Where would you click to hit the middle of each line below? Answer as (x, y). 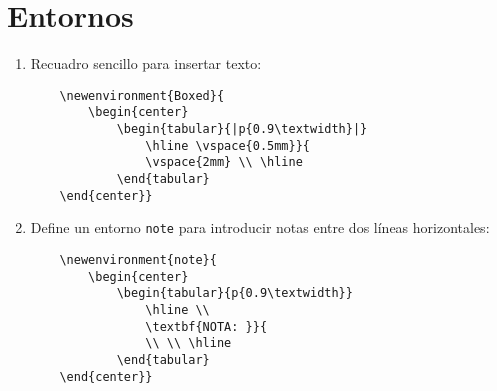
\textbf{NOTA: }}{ (206, 326)
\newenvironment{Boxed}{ (142, 95)
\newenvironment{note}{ (138, 259)
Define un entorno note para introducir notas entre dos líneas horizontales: (260, 227)
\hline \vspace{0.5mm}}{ (227, 145)
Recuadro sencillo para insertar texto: (146, 63)
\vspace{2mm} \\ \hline (224, 162)
